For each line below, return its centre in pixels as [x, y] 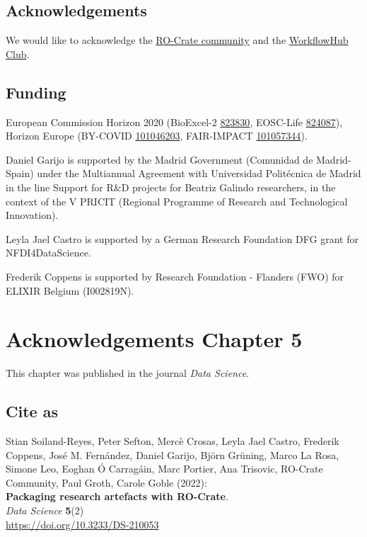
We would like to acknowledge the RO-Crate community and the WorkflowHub [177, 40]
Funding [36, 92]
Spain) [20, 173]
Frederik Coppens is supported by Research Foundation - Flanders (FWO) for [175, 276]
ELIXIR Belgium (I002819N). [70, 290]
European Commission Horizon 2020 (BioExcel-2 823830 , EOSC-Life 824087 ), [174, 121]
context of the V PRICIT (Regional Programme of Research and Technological [177, 201]
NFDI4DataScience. [48, 253]
